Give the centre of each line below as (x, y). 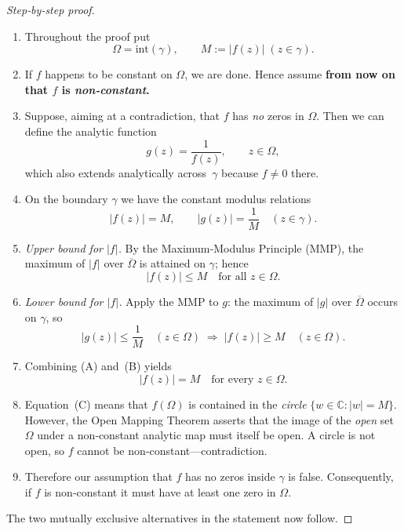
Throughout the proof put (87, 36)
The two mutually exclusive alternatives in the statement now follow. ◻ (180, 518)
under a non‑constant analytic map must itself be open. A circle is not (206, 435)
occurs (383, 302)
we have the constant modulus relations (216, 199)
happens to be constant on (109, 74)
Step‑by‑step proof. (51, 9)
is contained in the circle (247, 404)
